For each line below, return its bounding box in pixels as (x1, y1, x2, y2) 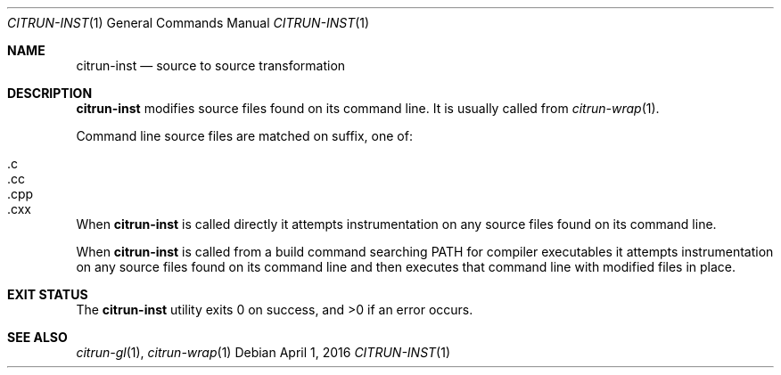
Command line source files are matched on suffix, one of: (76, 128, 413, 143)
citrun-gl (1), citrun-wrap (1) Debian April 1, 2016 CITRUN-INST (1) (76, 345, 451, 360)
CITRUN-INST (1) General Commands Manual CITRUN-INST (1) (7, 15, 370, 30)
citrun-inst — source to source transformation (76, 58, 346, 73)
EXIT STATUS (7, 287, 88, 302)
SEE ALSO (7, 330, 68, 345)
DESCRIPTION (7, 86, 93, 101)
